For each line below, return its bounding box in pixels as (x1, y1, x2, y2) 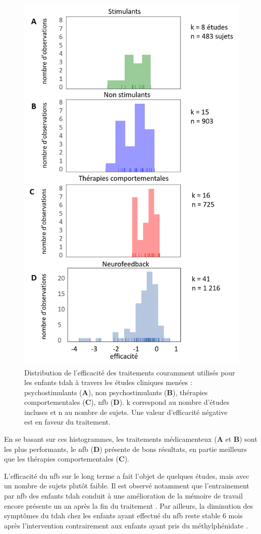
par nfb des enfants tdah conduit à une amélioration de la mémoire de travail (4, 490, 243, 501)
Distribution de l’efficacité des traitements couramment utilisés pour (24, 367, 235, 377)
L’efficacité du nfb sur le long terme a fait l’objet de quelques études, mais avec (4, 470, 249, 481)
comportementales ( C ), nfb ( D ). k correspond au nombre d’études (24, 397, 230, 407)
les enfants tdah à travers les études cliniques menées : (24, 377, 192, 388)
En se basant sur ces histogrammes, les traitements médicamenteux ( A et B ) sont (4, 434, 257, 444)
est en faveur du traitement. (24, 416, 111, 427)
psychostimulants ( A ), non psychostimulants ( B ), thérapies (24, 387, 208, 397)
